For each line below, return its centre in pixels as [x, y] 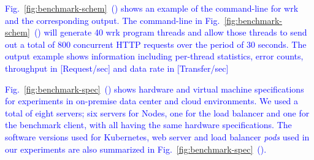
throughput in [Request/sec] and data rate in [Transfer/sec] [117, 68]
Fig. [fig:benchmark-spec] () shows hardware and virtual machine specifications [155, 89]
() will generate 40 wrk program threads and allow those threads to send [170, 32]
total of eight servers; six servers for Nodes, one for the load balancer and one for [157, 112]
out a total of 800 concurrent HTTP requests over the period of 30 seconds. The [156, 44]
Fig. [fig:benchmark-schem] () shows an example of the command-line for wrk [152, 8]
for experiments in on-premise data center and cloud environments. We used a [152, 101]
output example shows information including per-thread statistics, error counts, [154, 56]
